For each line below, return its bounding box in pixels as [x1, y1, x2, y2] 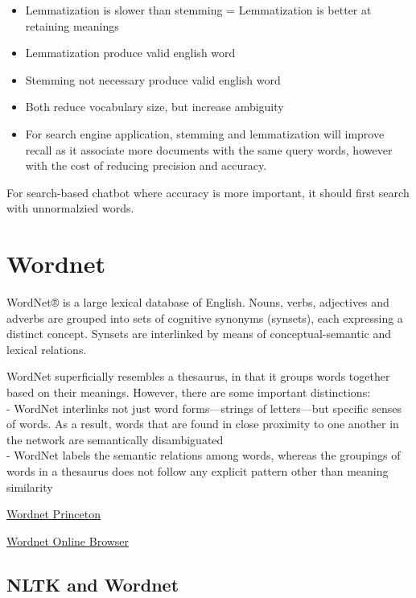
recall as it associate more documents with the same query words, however [25, 141, 393, 158]
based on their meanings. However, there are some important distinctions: [6, 384, 371, 401]
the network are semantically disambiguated [6, 431, 224, 447]
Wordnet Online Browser [6, 532, 130, 549]
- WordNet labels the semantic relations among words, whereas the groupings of [6, 447, 401, 464]
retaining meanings [25, 17, 119, 34]
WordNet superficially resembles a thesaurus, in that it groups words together [6, 368, 390, 385]
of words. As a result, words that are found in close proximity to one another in [6, 415, 399, 432]
